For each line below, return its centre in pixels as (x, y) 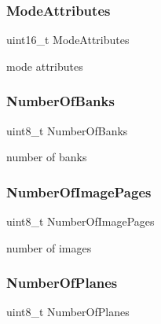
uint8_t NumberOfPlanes (68, 312)
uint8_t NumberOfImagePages (80, 221)
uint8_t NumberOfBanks (67, 130)
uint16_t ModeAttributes (68, 40)
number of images (49, 247)
